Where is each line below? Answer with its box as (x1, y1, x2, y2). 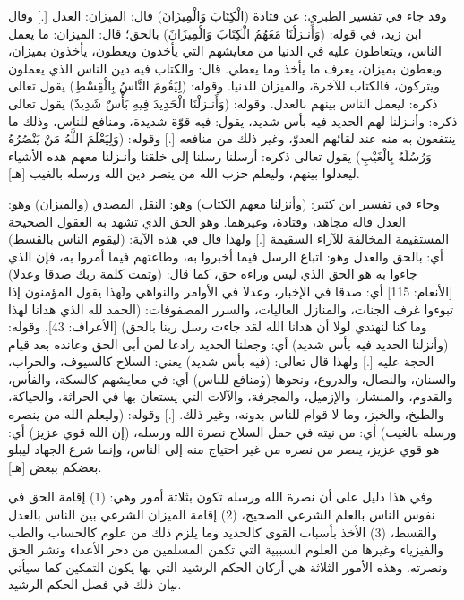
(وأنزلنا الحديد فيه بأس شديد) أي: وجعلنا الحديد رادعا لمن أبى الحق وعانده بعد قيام (8, 334, 449, 353)
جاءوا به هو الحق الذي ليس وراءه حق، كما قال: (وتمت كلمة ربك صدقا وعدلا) (8, 264, 417, 283)
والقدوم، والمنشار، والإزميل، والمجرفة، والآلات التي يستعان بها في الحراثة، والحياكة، (8, 387, 453, 406)
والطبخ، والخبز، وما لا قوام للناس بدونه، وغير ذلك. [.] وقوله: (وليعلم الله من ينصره (8, 405, 444, 424)
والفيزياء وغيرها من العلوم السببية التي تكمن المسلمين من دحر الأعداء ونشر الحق (8, 540, 444, 559)
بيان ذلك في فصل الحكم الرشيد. (8, 575, 182, 594)
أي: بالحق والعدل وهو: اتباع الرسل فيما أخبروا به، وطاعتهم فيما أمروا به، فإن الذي (8, 246, 443, 265)
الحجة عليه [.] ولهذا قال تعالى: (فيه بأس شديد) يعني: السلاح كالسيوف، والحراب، (8, 352, 434, 371)
